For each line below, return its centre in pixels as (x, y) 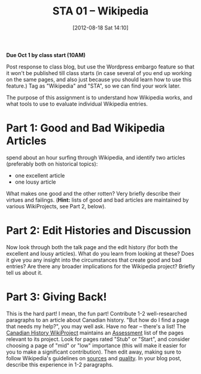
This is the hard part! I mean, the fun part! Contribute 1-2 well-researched (97, 313)
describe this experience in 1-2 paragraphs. (60, 364)
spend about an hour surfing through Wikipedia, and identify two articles (96, 157)
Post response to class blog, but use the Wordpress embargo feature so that (100, 67)
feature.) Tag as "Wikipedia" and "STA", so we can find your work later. (94, 86)
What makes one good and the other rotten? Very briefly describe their (93, 193)
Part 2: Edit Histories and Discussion (99, 231)
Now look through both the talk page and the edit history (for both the (92, 247)
